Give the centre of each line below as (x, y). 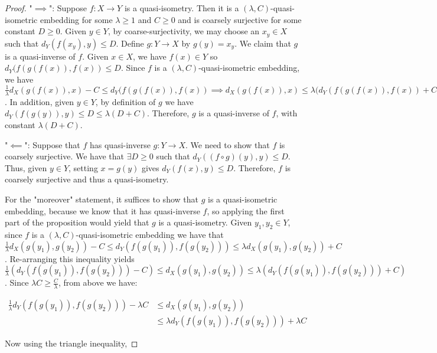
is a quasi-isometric (242, 199)
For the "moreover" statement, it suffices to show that (102, 199)
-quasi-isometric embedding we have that (150, 234)
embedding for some (76, 19)
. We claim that (263, 43)
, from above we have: (98, 282)
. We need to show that (227, 144)
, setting (83, 167)
